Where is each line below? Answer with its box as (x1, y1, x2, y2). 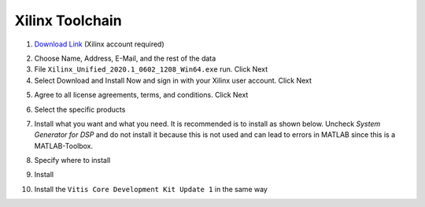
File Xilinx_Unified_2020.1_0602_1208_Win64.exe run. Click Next (34, 65, 268, 74)
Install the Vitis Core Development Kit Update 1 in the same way (34, 184, 268, 194)
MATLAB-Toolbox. (34, 141, 94, 150)
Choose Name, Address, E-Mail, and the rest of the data (34, 54, 216, 63)
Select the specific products (34, 105, 126, 114)
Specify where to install (34, 156, 111, 165)
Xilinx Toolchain (14, 12, 122, 29)
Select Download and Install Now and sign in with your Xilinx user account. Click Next (34, 76, 312, 85)
